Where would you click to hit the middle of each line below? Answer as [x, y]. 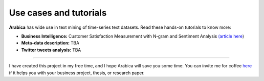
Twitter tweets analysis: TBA [51, 50]
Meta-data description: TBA [50, 43]
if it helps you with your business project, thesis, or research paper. [77, 73]
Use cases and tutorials [58, 13]
